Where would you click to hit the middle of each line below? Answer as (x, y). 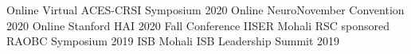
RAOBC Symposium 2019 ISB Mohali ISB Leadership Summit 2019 (173, 41)
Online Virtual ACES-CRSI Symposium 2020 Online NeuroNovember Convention (205, 10)
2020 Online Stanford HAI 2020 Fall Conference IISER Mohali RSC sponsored (198, 25)
